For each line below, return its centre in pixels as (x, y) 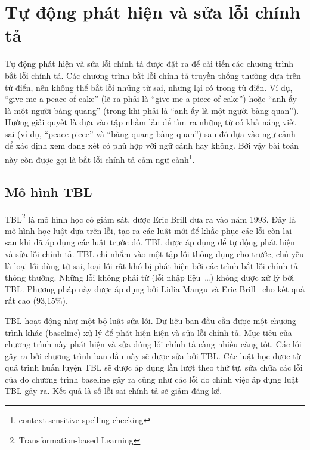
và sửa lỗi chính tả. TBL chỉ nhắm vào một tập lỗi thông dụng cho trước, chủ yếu (154, 253)
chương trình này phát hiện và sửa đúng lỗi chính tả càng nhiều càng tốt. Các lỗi (153, 344)
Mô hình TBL (49, 191)
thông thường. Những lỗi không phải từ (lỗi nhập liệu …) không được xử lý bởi (150, 277)
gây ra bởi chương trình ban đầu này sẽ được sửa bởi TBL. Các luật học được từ (153, 355)
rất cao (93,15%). (36, 300)
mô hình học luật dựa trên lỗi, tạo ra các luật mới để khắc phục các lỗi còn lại (148, 230)
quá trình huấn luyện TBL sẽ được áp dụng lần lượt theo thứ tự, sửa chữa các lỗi (154, 367)
